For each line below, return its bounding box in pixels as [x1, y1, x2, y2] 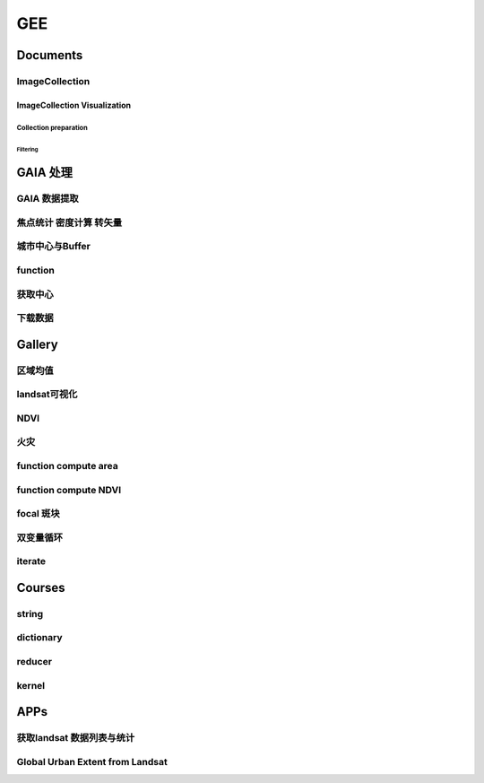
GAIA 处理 [16, 165, 73, 180]
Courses [16, 579, 66, 596]
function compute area [16, 459, 118, 472]
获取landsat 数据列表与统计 [16, 732, 135, 744]
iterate [16, 555, 47, 568]
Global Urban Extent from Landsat [16, 755, 168, 768]
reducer [16, 655, 53, 667]
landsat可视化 [16, 388, 78, 401]
